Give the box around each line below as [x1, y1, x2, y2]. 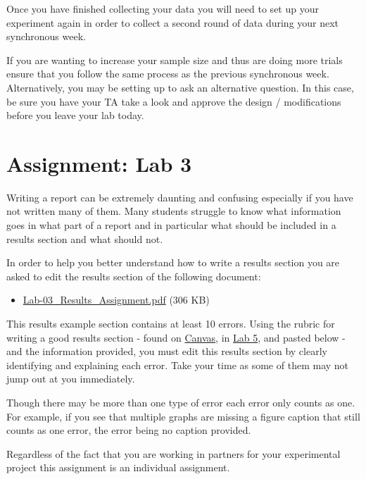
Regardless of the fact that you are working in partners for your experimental [6, 446, 341, 461]
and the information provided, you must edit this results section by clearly [6, 344, 327, 359]
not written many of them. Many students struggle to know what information [6, 204, 341, 218]
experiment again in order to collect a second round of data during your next [6, 15, 339, 30]
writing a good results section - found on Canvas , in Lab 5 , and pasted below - [6, 330, 346, 344]
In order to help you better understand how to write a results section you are [6, 255, 340, 270]
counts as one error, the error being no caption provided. [6, 423, 251, 437]
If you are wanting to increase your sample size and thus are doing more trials [6, 52, 343, 67]
